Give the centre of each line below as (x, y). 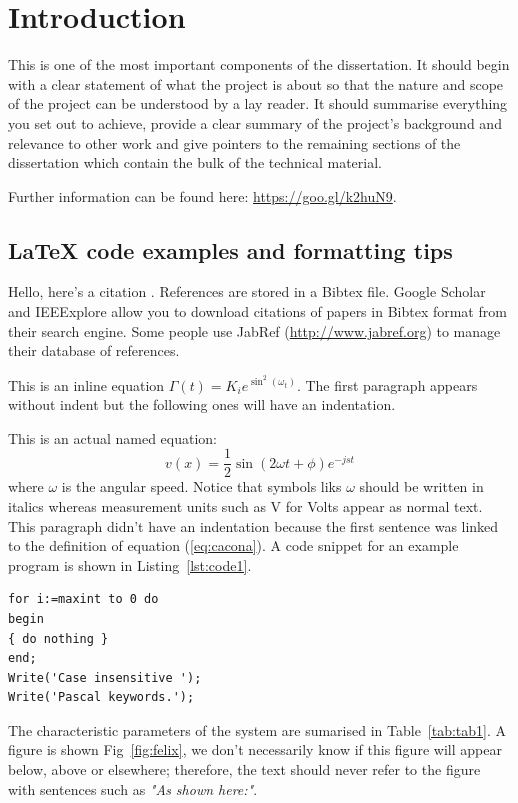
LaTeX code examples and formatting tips (230, 249)
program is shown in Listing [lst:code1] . (130, 564)
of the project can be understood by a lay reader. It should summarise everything (258, 103)
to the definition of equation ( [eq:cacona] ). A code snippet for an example (233, 545)
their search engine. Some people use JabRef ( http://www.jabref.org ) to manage (254, 330)
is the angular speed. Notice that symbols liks (201, 486)
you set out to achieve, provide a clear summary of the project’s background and (255, 122)
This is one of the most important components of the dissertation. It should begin (259, 64)
